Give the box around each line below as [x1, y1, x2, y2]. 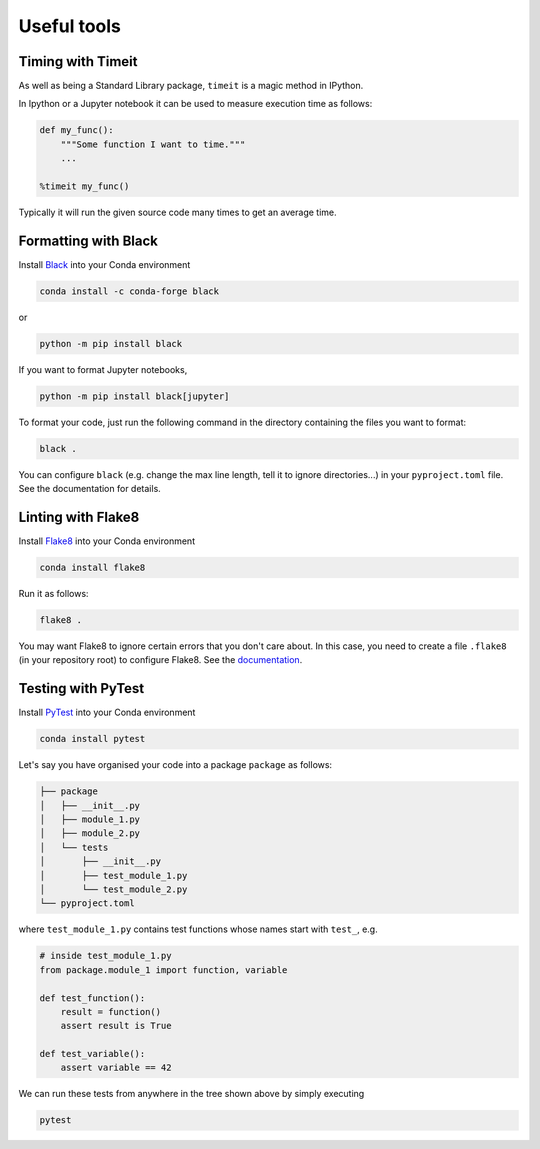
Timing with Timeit [18, 53, 138, 70]
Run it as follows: [18, 588, 89, 600]
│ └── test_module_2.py [39, 883, 188, 895]
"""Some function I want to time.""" [60, 138, 246, 150]
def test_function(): [39, 992, 146, 1004]
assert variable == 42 [60, 1062, 172, 1074]
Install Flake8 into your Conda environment [18, 535, 195, 547]
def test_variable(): [39, 1048, 146, 1060]
